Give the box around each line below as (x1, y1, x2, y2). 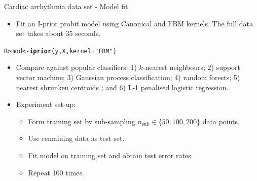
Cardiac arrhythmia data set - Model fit (4, 1, 128, 11)
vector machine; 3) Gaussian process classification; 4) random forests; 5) (16, 72, 240, 83)
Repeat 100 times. (28, 167, 84, 177)
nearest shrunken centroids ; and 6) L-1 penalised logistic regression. (16, 82, 229, 92)
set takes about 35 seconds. (16, 28, 101, 39)
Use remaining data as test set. (28, 133, 125, 143)
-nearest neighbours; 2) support (142, 62, 240, 73)
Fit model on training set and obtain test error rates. (28, 150, 193, 160)
